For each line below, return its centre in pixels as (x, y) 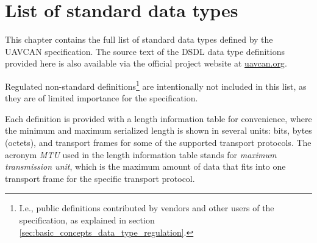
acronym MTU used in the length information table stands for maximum (141, 154)
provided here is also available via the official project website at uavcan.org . (146, 63)
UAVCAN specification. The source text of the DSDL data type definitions (145, 51)
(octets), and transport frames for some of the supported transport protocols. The (158, 142)
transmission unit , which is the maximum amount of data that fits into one (145, 166)
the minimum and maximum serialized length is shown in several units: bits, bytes (158, 130)
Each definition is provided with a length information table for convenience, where (158, 118)
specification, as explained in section (87, 219)
